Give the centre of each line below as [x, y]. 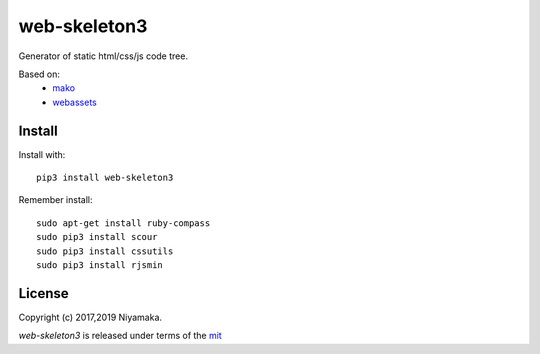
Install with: [42, 154]
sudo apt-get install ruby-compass [123, 223]
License [43, 293]
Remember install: [55, 200]
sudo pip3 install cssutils [105, 251]
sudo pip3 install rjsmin [100, 264]
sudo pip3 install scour [97, 237]
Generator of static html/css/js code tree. [103, 56]
